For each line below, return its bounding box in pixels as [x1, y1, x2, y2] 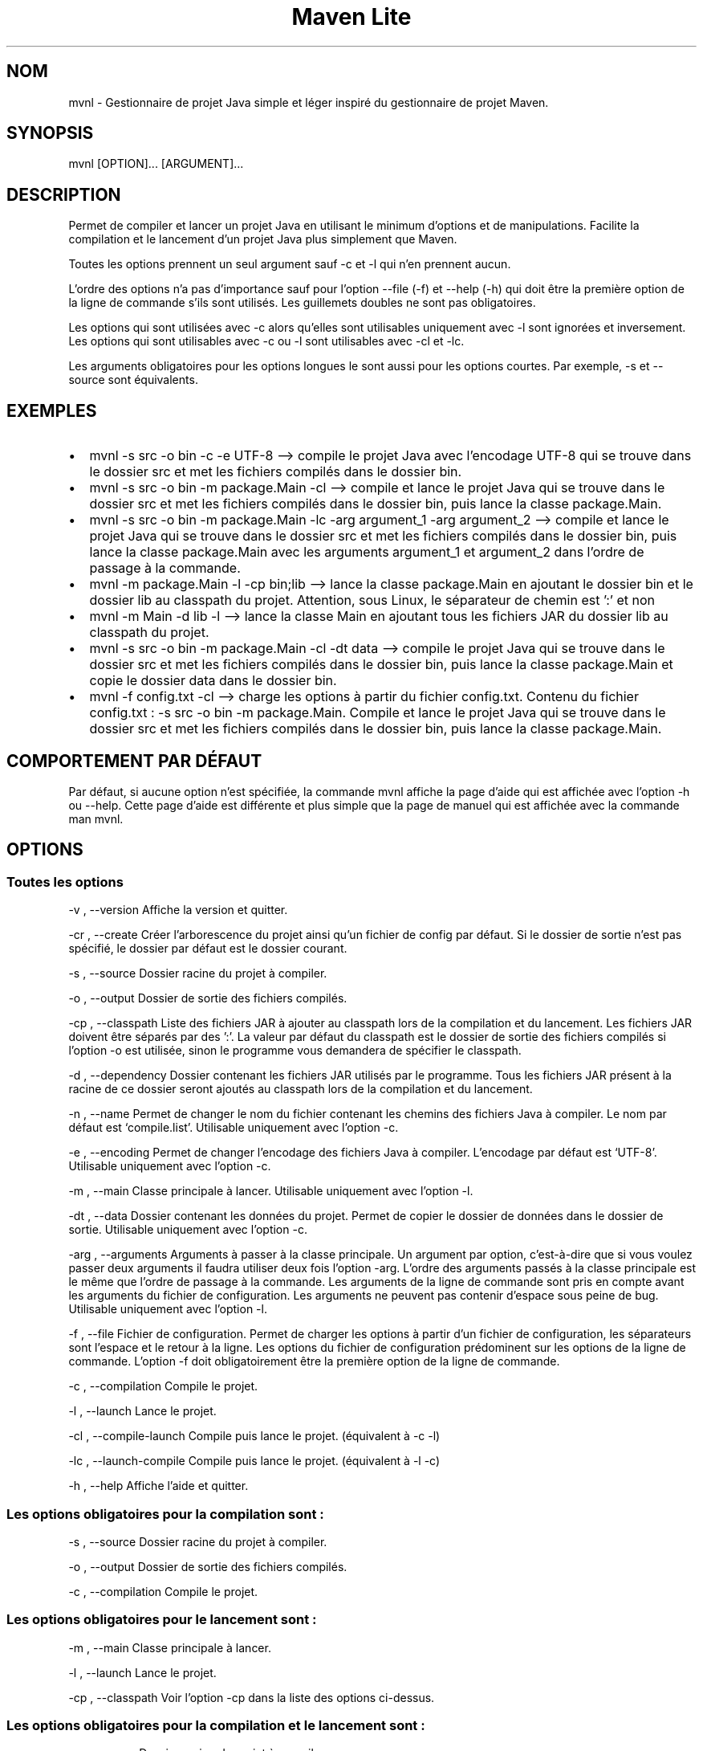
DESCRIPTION [6, 184, 121, 205]
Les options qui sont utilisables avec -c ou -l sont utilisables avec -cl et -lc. [68, 334, 465, 349]
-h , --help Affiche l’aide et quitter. [68, 1479, 249, 1493]
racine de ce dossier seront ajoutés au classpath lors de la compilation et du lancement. [68, 1082, 533, 1096]
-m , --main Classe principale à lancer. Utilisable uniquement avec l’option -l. [68, 1184, 473, 1198]
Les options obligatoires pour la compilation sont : [6, 1505, 324, 1522]
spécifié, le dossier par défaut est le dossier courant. [68, 941, 347, 956]
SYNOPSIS [6, 123, 94, 144]
